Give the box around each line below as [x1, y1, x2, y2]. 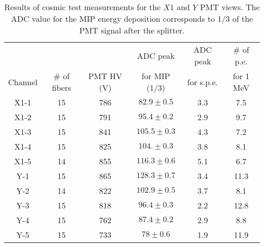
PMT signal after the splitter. [79, 24, 185, 36]
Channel [8, 76, 38, 88]
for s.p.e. [187, 76, 218, 88]
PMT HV [88, 70, 122, 82]
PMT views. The [200, 1, 260, 13]
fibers [52, 82, 72, 93]
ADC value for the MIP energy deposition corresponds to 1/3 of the [11, 13, 253, 24]
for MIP [142, 70, 170, 82]
